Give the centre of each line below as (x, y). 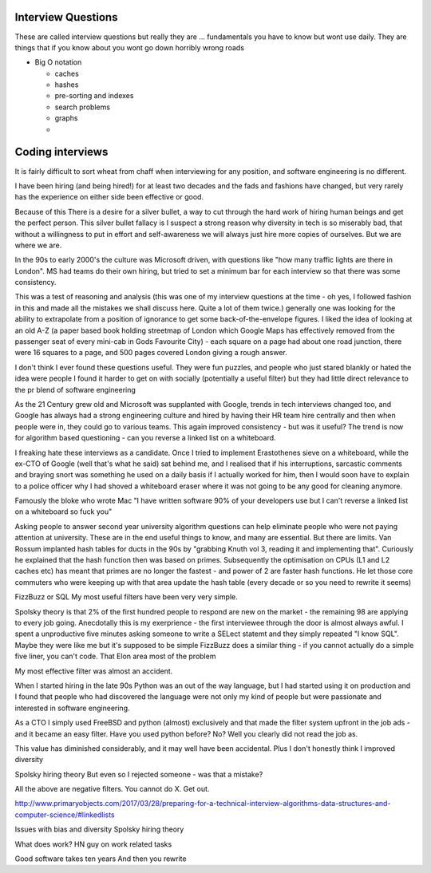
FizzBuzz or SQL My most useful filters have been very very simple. (127, 597)
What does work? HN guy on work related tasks (93, 844)
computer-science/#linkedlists (65, 815)
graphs (66, 118)
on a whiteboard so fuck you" (63, 512)
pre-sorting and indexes (94, 96)
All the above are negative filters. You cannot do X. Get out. (112, 789)
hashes (67, 85)
